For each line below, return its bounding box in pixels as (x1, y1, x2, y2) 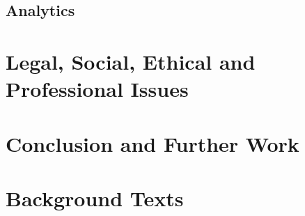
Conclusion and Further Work (6, 129, 299, 157)
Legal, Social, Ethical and (6, 47, 256, 75)
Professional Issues (6, 75, 189, 103)
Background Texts (6, 183, 184, 212)
